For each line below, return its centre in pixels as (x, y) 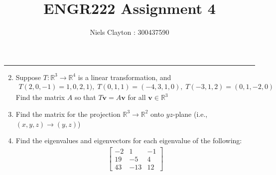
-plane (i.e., (190, 114)
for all (137, 97)
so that (85, 97)
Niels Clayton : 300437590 (130, 32)
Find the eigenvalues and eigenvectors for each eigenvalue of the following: (129, 140)
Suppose (28, 77)
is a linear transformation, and (125, 77)
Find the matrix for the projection (68, 114)
